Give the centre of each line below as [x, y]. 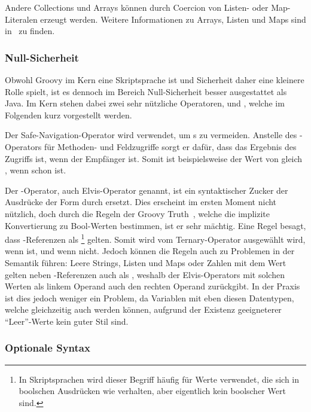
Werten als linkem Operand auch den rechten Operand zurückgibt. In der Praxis [153, 286]
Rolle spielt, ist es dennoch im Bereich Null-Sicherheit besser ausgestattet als [146, 91]
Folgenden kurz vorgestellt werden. [68, 115]
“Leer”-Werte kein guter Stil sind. [67, 321]
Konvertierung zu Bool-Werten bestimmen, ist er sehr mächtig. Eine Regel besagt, [155, 225]
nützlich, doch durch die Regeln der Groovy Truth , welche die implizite [138, 213]
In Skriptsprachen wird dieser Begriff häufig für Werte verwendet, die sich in [159, 379]
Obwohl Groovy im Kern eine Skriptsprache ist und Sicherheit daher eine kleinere [155, 80]
